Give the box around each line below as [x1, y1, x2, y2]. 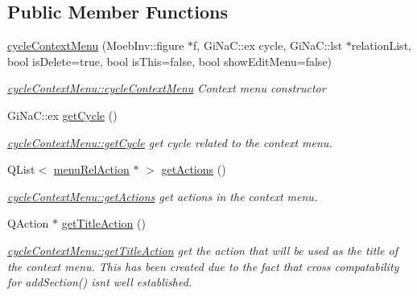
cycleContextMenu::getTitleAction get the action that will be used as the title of [7, 241, 398, 258]
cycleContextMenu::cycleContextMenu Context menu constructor [7, 80, 326, 97]
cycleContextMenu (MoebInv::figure [7, 37, 184, 54]
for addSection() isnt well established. [7, 273, 192, 290]
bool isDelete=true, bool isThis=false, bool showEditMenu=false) [7, 52, 332, 69]
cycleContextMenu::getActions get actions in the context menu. [7, 187, 318, 204]
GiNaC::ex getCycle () [7, 106, 118, 123]
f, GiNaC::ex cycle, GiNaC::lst [193, 37, 343, 54]
